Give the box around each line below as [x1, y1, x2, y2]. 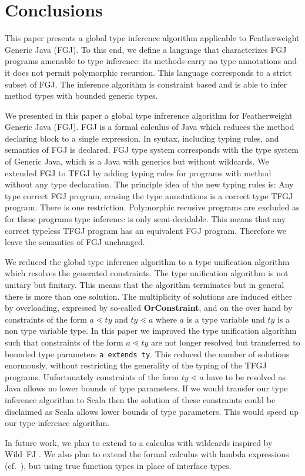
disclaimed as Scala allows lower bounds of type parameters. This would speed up [5, 405, 299, 417]
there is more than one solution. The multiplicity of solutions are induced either [5, 290, 292, 302]
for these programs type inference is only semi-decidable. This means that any [5, 213, 286, 225]
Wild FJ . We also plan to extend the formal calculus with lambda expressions [5, 448, 289, 460]
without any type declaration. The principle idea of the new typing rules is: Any [5, 178, 294, 190]
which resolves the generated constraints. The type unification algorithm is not [5, 267, 289, 279]
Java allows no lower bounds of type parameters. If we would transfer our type [5, 382, 288, 394]
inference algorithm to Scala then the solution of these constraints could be [5, 394, 276, 405]
